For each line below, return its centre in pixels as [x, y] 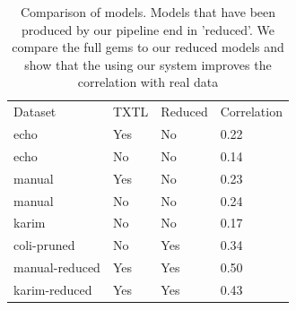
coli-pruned [44, 245]
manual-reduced [57, 267]
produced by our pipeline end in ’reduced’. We [148, 29]
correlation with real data [148, 82]
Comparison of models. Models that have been [148, 12]
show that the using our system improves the [148, 64]
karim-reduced [53, 289]
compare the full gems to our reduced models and [148, 47]
